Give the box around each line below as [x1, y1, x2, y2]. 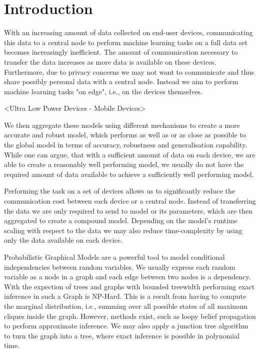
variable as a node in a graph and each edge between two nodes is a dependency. [4, 271, 251, 282]
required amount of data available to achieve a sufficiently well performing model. [4, 168, 254, 179]
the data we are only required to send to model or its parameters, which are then [4, 205, 253, 216]
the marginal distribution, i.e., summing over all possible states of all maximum [4, 300, 248, 311]
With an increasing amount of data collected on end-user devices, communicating [4, 27, 253, 38]
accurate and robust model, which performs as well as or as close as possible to [4, 129, 246, 140]
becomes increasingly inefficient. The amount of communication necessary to [4, 47, 238, 57]
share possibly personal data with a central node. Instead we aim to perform [4, 76, 238, 87]
